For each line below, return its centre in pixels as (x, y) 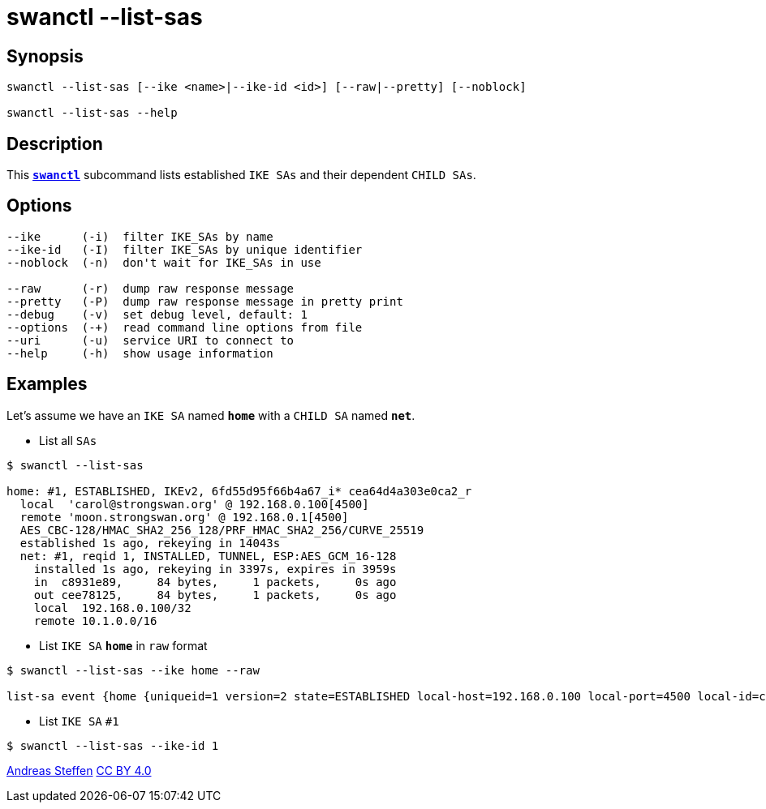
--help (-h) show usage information (140, 353)
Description (55, 143)
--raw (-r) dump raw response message (151, 288)
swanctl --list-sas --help (92, 113)
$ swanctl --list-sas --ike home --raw (133, 670)
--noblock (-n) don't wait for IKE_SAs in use (164, 262)
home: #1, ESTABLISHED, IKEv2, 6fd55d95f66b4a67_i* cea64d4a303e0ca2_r (239, 491)
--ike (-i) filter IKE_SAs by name (140, 236)
